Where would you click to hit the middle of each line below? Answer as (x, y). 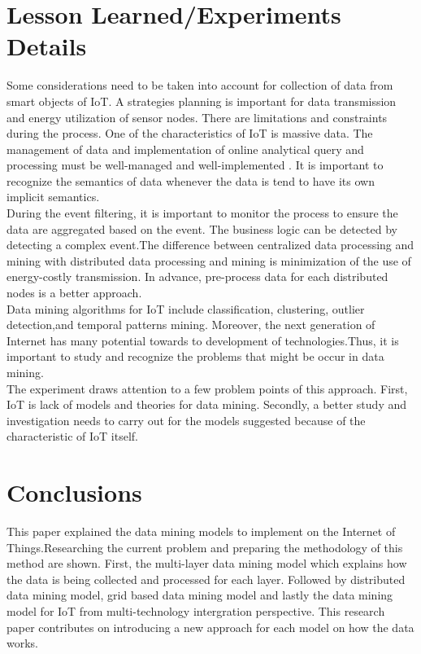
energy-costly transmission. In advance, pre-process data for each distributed (197, 277)
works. (23, 643)
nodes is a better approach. (74, 293)
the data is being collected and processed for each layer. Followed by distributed (206, 579)
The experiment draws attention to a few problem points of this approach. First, (207, 388)
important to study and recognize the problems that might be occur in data (195, 356)
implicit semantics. (53, 197)
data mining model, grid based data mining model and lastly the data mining (200, 595)
